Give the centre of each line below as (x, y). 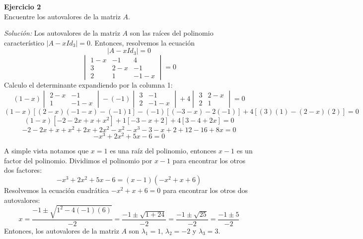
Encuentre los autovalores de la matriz (62, 16)
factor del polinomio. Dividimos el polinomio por (78, 160)
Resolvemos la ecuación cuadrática (57, 190)
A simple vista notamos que (46, 151)
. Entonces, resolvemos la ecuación (142, 42)
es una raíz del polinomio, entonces (163, 151)
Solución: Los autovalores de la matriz (62, 33)
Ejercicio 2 (23, 6)
